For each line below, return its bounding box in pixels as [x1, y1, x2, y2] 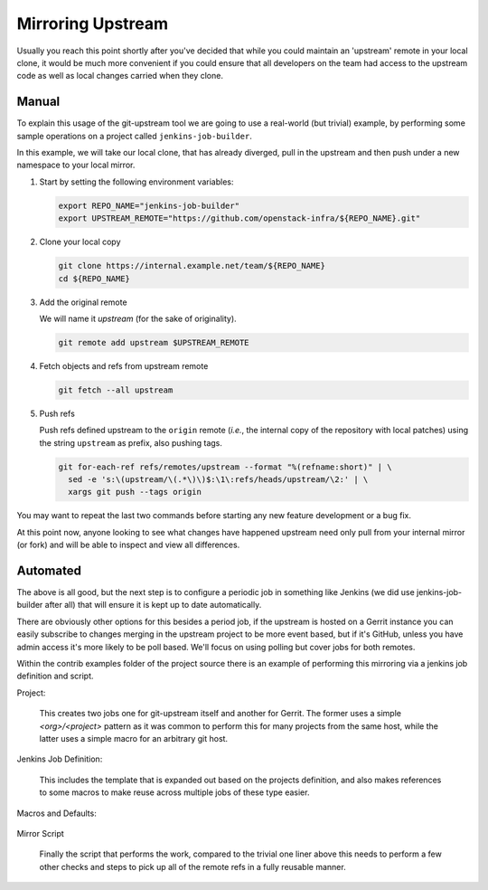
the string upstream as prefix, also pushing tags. [39, 437, 223, 448]
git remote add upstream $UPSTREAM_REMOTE [58, 337, 249, 347]
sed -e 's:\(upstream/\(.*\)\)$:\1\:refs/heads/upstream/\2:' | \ [68, 475, 369, 484]
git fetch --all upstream [58, 384, 174, 395]
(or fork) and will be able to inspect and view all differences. [16, 539, 240, 551]
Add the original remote [39, 297, 127, 308]
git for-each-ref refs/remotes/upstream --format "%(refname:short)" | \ [58, 461, 392, 472]
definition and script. [16, 670, 94, 682]
